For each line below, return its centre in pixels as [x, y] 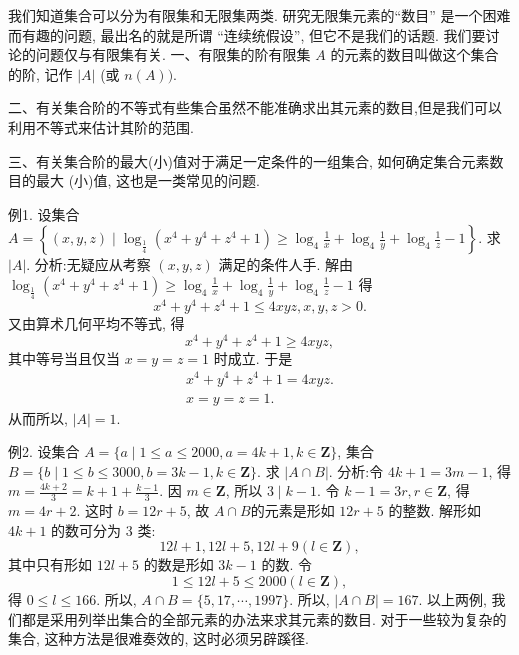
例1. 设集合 [44, 213]
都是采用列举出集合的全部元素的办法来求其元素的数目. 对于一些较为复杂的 [264, 618]
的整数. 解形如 [435, 510]
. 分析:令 [356, 470]
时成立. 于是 [253, 357]
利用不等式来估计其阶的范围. [101, 126]
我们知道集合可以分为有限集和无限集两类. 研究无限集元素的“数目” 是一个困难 [259, 15]
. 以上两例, [452, 598]
